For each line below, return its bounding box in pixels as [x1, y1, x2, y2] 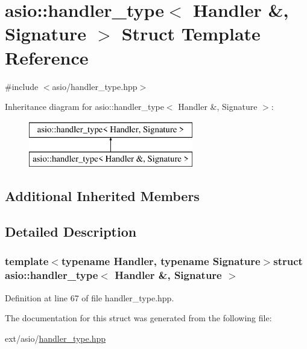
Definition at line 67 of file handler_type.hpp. [5, 291, 174, 304]
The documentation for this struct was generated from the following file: [5, 312, 272, 324]
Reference [5, 45, 89, 69]
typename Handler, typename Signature [61, 254, 261, 269]
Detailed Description [5, 222, 137, 241]
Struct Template [121, 21, 261, 46]
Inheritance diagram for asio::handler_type [5, 100, 164, 113]
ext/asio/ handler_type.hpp [5, 331, 106, 344]
